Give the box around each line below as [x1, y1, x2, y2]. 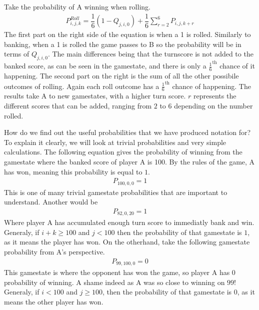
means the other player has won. [4, 296, 103, 306]
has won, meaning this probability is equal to [4, 166, 142, 176]
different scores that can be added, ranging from [4, 100, 152, 110]
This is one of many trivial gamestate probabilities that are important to [4, 186, 227, 197]
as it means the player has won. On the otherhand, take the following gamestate [4, 236, 250, 247]
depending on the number [174, 100, 253, 110]
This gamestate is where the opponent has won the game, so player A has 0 [4, 267, 235, 277]
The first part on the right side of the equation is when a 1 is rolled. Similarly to [4, 29, 251, 39]
